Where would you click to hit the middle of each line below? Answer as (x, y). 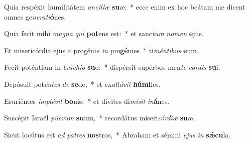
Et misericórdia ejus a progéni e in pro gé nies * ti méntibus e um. (101, 50)
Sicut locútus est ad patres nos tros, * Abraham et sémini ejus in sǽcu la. (117, 134)
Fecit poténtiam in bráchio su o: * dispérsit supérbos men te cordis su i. (112, 67)
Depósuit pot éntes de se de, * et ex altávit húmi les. (82, 84)
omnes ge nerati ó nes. (35, 16)
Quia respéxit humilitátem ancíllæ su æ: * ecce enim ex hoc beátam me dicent (125, 7)
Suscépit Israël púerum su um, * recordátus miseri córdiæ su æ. (99, 118)
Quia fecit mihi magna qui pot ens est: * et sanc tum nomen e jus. (104, 33)
